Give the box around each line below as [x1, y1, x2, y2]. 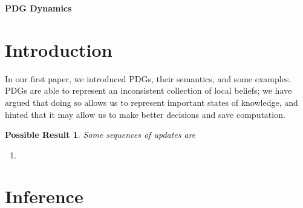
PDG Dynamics [5, 2, 72, 14]
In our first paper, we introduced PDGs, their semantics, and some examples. [5, 72, 292, 85]
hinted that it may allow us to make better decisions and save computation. [5, 108, 285, 120]
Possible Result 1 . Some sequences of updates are [5, 128, 196, 141]
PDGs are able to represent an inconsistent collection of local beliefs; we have [5, 84, 292, 97]
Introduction [5, 37, 112, 62]
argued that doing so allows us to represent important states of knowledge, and [5, 96, 298, 108]
